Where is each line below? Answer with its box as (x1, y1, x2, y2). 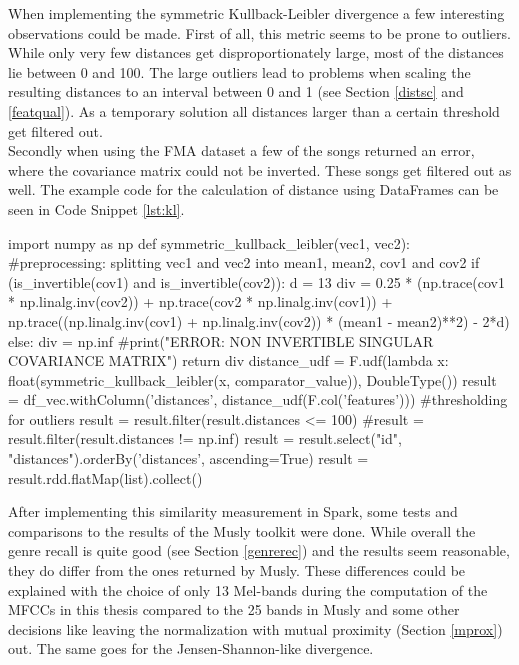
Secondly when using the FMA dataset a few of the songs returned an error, (8, 140, 475, 161)
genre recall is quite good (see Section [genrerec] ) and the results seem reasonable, (8, 540, 510, 561)
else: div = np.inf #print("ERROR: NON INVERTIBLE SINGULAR (8, 330, 434, 351)
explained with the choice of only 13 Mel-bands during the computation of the (8, 579, 488, 600)
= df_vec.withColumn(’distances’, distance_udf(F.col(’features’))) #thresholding (8, 389, 508, 410)
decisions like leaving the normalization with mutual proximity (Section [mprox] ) (8, 618, 503, 639)
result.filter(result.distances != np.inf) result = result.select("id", (8, 428, 402, 449)
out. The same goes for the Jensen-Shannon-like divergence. (8, 638, 374, 659)
